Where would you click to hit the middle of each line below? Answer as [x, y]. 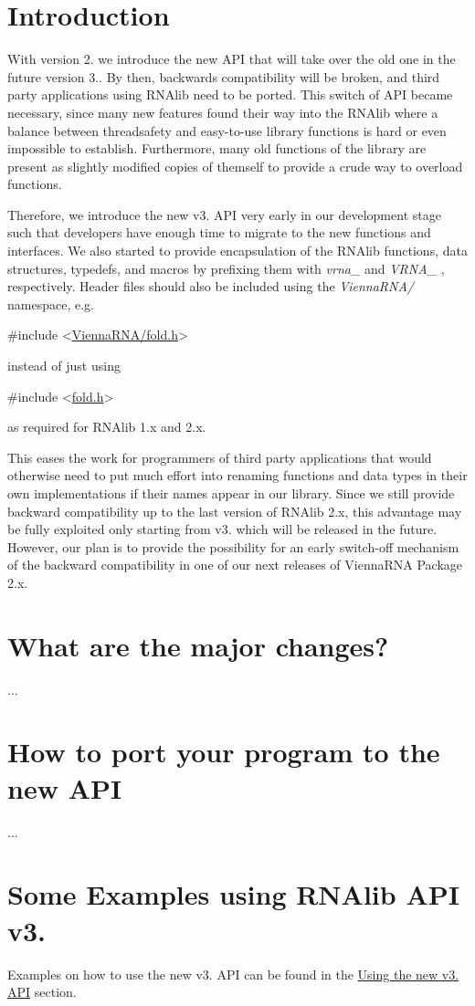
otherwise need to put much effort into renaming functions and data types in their [237, 475]
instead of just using [64, 366]
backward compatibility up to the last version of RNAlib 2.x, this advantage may [235, 511]
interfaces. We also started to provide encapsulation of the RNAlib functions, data [237, 251]
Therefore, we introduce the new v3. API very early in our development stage [224, 214]
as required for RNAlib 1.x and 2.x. [107, 427]
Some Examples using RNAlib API [233, 894]
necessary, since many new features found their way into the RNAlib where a [223, 112]
